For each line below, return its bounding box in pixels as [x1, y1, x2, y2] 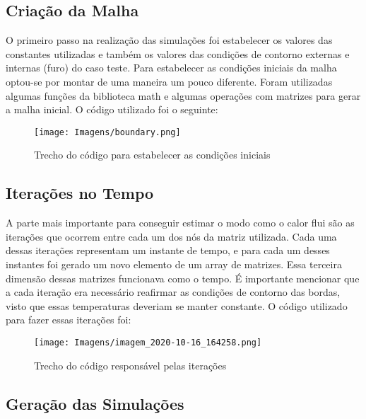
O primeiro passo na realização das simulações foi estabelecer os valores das [6, 33, 333, 47]
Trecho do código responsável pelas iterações [34, 357, 227, 372]
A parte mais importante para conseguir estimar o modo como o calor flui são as [6, 215, 355, 230]
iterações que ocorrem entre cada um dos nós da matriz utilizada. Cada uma [6, 229, 337, 243]
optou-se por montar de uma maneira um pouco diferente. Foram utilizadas [6, 74, 333, 88]
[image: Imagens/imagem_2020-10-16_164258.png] [34, 337, 262, 348]
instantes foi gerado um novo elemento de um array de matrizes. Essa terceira [6, 257, 342, 271]
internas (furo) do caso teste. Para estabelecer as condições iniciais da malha [6, 60, 337, 75]
